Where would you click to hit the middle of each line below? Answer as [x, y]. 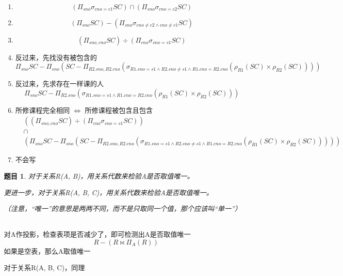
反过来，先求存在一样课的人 [59, 84]
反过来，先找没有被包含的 [56, 57]
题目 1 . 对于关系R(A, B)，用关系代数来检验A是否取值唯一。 [99, 176]
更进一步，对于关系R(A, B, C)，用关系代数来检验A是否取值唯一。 [108, 192]
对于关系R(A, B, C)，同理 [44, 267]
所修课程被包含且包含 [119, 110]
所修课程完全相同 [42, 110]
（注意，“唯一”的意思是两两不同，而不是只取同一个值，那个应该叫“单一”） [123, 208]
